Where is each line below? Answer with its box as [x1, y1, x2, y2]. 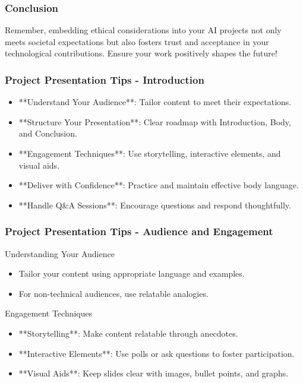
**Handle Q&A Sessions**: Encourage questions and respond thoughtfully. [18, 198, 291, 211]
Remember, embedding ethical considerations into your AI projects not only [5, 24, 282, 36]
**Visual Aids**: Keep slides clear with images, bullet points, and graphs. [18, 367, 289, 379]
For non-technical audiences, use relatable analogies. [18, 287, 209, 299]
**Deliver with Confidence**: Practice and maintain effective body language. [18, 179, 299, 191]
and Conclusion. [18, 127, 77, 140]
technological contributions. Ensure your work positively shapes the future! [5, 47, 277, 59]
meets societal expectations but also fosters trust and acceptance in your [5, 35, 269, 48]
